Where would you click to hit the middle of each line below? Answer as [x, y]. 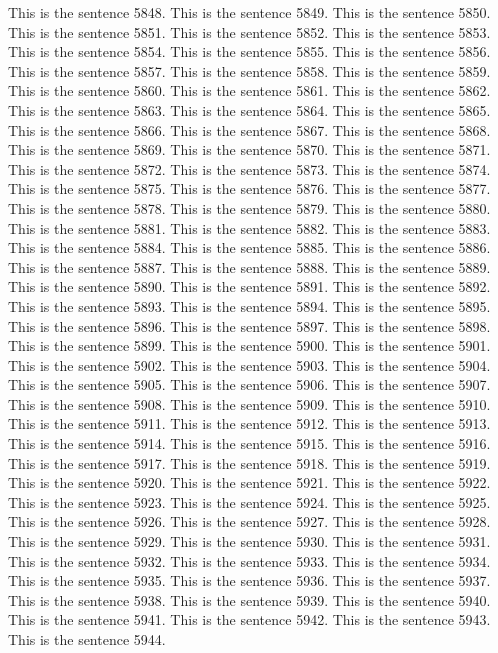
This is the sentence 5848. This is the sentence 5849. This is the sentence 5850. [249, 12]
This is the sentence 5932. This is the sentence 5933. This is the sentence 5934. [249, 560]
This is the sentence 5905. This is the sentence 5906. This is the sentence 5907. [249, 384]
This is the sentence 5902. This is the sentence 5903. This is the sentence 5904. [249, 364]
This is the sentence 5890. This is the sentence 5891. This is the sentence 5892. [249, 286]
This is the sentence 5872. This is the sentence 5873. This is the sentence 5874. [249, 168]
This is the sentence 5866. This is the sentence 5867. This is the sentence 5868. [249, 129]
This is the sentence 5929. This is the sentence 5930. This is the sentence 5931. [249, 541]
